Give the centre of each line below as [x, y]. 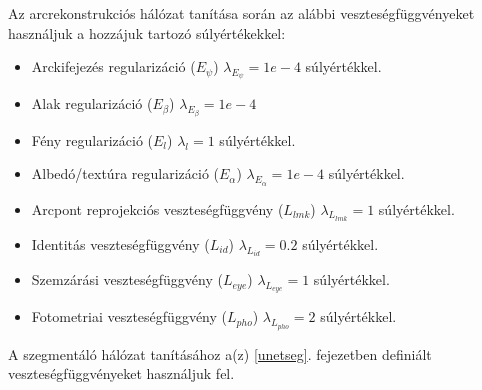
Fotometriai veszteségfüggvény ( [129, 316]
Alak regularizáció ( [92, 103]
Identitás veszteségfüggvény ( [120, 243]
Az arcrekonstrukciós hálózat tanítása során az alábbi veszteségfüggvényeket [241, 13]
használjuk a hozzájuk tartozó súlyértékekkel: [147, 32]
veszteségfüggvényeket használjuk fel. [121, 373]
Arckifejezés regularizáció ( [113, 66]
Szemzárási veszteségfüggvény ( [127, 279]
